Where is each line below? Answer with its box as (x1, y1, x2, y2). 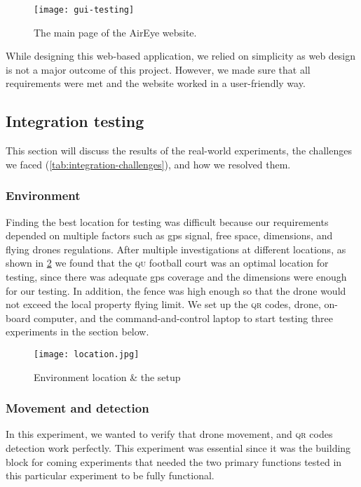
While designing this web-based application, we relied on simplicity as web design (6, 48, 356, 63)
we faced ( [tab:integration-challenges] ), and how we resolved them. (6, 156, 291, 171)
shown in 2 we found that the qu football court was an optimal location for (6, 255, 329, 270)
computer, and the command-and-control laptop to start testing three (34, 310, 334, 325)
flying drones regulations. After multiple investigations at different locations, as (6, 241, 346, 256)
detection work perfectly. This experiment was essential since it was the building (6, 441, 351, 455)
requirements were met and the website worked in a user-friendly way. (6, 76, 306, 91)
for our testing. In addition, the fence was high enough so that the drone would (6, 283, 346, 298)
